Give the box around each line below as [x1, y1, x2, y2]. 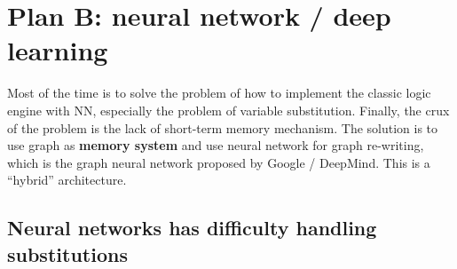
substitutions [7, 240, 128, 267]
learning [7, 32, 108, 68]
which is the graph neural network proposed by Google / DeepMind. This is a [7, 153, 430, 171]
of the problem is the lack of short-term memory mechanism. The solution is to [7, 118, 438, 137]
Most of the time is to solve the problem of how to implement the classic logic [7, 83, 431, 102]
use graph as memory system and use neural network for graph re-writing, [7, 136, 424, 154]
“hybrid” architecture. [7, 170, 127, 189]
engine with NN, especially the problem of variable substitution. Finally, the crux [7, 100, 450, 119]
